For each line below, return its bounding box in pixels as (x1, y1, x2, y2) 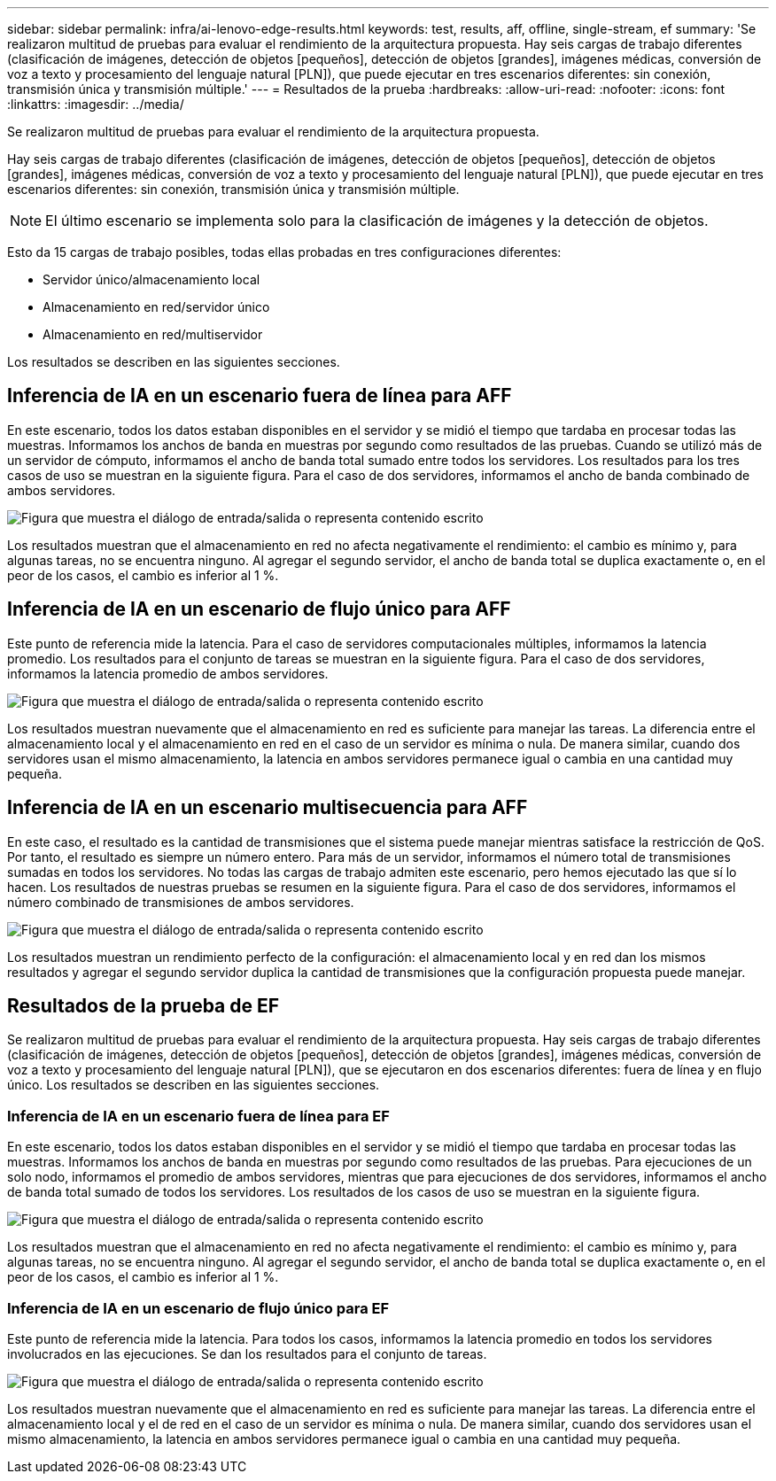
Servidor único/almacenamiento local (43, 272, 260, 287)
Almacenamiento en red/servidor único (43, 299, 270, 314)
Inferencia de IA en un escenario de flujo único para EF (7, 1299, 390, 1317)
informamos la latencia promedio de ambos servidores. (7, 665, 329, 681)
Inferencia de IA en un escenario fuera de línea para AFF (7, 384, 512, 407)
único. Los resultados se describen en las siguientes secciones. (7, 1077, 380, 1093)
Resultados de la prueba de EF (7, 994, 280, 1017)
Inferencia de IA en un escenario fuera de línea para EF (7, 1106, 390, 1125)
